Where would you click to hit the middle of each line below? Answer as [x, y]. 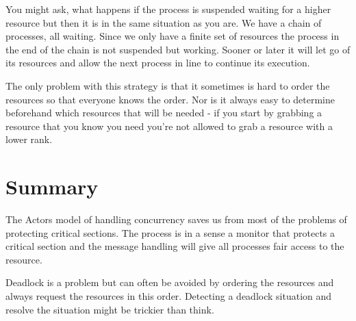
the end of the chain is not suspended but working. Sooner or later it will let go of [178, 49]
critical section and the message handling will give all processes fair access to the [175, 246]
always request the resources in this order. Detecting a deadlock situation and [169, 296]
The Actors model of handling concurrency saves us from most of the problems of [176, 219]
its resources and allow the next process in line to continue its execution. [158, 63]
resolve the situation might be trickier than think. [110, 309]
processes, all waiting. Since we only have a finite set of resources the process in [173, 36]
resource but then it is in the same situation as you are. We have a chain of [164, 22]
